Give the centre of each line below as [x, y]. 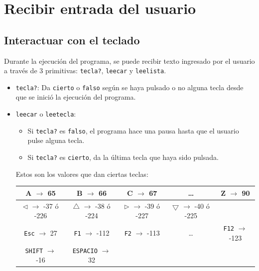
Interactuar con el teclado [72, 40]
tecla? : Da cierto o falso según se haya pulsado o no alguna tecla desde [129, 87]
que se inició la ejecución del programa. [76, 97]
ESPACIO [85, 251]
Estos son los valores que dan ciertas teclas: [82, 174]
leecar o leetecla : [46, 114]
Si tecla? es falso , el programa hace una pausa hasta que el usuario [133, 130]
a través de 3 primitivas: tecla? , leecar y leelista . [85, 70]
